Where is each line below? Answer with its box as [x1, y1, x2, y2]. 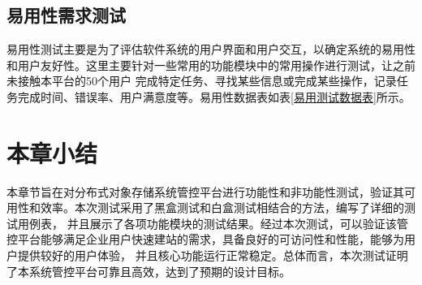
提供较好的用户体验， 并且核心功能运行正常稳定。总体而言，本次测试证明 [17, 247, 408, 264]
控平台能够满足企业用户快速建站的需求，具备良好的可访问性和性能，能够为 [6, 231, 404, 248]
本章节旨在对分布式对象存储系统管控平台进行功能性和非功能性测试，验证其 [6, 183, 404, 200]
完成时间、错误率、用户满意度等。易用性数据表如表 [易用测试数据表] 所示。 [17, 88, 411, 105]
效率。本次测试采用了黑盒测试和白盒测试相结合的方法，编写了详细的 [40, 199, 404, 216]
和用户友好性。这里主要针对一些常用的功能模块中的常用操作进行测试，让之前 [6, 56, 416, 73]
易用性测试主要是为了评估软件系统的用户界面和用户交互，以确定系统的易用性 [6, 41, 416, 58]
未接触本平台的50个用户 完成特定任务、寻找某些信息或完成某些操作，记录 [6, 72, 397, 89]
